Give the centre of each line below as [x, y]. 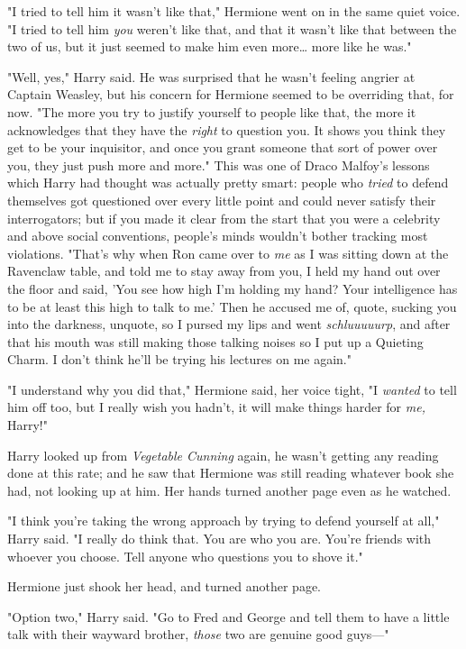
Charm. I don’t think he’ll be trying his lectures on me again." [179, 359]
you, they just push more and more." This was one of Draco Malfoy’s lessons [219, 165]
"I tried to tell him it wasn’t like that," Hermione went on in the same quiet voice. [234, 11]
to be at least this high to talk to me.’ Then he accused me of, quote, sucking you [232, 306]
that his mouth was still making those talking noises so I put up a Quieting [215, 341]
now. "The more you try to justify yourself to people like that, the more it [212, 111]
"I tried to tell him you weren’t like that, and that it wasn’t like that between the [232, 28]
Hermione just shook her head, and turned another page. [164, 586]
